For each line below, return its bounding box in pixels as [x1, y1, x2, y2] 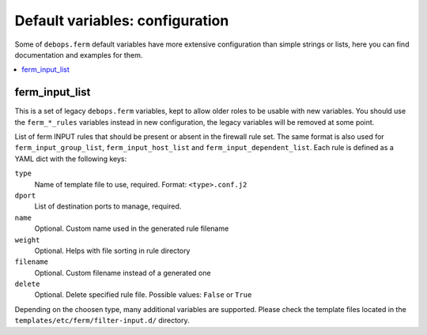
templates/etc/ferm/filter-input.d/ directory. [14, 316, 190, 326]
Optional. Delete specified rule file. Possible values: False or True [34, 290, 252, 299]
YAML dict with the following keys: [14, 154, 127, 164]
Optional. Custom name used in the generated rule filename [34, 224, 229, 233]
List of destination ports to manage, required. [34, 201, 182, 211]
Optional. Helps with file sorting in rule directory [34, 246, 191, 255]
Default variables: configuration [14, 12, 229, 29]
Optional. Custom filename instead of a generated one [34, 268, 211, 277]
